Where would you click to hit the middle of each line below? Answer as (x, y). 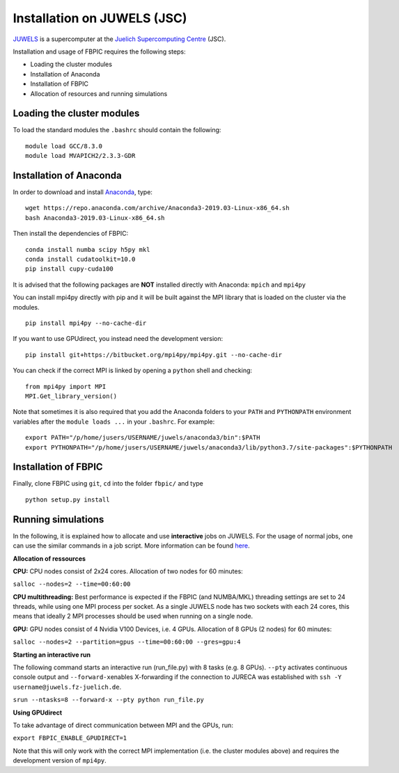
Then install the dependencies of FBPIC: (71, 234)
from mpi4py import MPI (66, 386)
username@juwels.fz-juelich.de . (67, 687)
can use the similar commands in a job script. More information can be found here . (131, 545)
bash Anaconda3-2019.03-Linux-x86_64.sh (95, 218)
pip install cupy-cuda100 (70, 269)
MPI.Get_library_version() (71, 396)
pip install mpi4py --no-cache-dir (86, 323)
